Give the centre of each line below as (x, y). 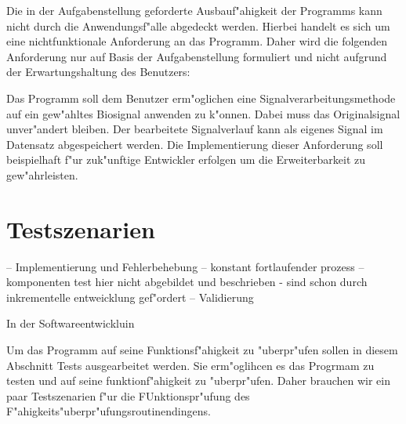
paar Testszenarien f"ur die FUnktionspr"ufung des (128, 395)
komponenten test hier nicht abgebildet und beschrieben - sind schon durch (187, 282)
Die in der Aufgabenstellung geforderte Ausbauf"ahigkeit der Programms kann (194, 10)
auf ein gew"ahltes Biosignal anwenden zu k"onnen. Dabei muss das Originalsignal (203, 113)
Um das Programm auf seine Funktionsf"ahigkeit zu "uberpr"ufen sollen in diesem (202, 350)
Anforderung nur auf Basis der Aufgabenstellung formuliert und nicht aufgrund (197, 56)
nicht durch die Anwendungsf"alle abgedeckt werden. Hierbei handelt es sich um (198, 25)
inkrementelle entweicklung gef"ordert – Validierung (130, 297)
